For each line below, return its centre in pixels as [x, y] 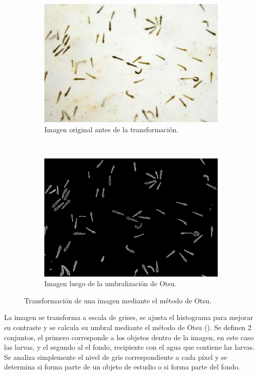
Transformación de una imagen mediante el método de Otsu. [118, 300]
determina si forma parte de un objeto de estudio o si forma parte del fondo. [122, 367]
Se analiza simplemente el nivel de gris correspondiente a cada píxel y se [116, 357]
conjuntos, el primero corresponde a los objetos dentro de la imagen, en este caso [129, 337]
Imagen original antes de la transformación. [111, 129]
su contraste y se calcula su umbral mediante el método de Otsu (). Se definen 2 [128, 327]
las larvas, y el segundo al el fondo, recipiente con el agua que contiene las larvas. [130, 347]
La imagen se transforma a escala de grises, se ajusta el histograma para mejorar [129, 317]
